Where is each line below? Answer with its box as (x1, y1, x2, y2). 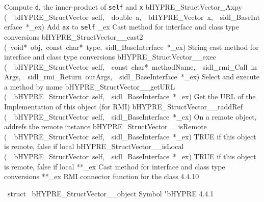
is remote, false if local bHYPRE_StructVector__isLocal (4, 141, 184, 152)
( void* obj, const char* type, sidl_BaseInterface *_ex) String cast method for (4, 41, 259, 52)
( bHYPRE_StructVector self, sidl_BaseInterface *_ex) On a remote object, (4, 111, 257, 122)
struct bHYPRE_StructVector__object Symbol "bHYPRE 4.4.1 (7, 188, 214, 198)
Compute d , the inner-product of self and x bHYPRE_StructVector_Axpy (4, 2, 242, 12)
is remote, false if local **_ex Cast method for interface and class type (4, 161, 225, 171)
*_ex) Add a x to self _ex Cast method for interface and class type (25, 21, 240, 32)
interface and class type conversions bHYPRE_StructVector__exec (4, 51, 216, 62)
